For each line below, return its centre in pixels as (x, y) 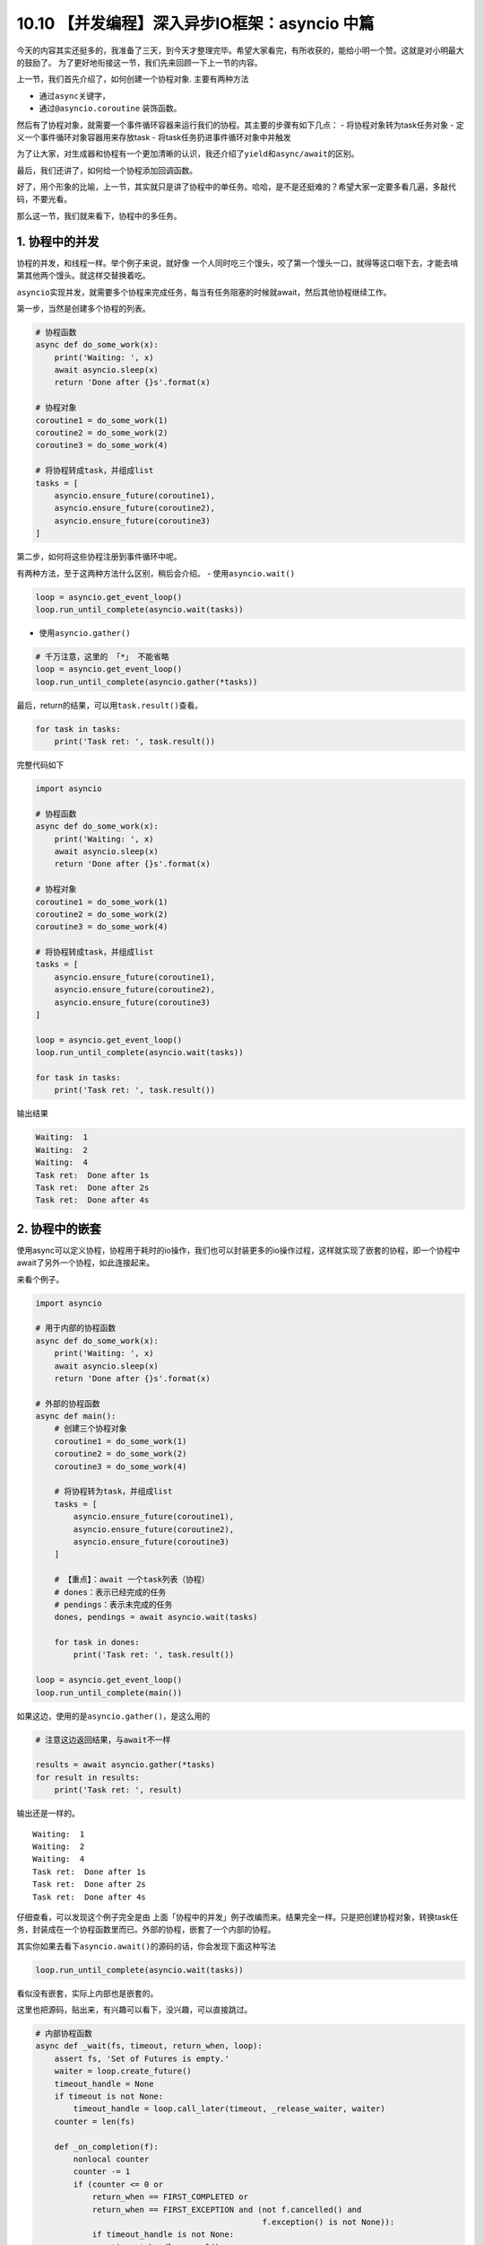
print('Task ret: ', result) (118, 1790)
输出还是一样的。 (48, 1813)
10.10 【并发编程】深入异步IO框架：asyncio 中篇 (196, 23)
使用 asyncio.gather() (85, 632)
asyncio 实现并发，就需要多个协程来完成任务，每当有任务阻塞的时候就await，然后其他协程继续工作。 (204, 292)
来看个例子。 (40, 1279)
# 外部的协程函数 (68, 1404)
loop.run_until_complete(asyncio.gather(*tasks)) (147, 682)
